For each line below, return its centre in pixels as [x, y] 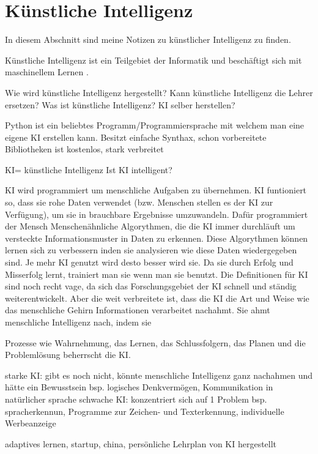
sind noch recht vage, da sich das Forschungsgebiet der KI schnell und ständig [151, 286]
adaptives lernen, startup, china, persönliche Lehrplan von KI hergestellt [141, 443]
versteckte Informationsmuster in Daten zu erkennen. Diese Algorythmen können [157, 238]
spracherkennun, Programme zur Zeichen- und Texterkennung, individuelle [145, 411]
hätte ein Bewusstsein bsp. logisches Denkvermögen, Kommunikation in [139, 387]
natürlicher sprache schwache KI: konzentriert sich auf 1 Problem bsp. [136, 399]
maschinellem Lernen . [47, 72]
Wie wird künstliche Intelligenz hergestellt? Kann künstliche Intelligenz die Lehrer [159, 92]
